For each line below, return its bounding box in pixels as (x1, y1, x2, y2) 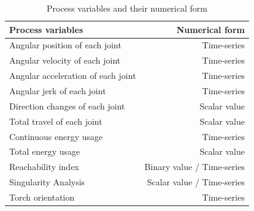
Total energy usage (9, 145, 80, 158)
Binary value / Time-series (144, 160, 245, 173)
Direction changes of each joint (9, 99, 125, 112)
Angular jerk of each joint (9, 84, 106, 97)
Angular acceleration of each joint (9, 69, 136, 82)
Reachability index (9, 160, 79, 173)
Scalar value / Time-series (147, 176, 245, 188)
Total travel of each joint (9, 114, 102, 127)
